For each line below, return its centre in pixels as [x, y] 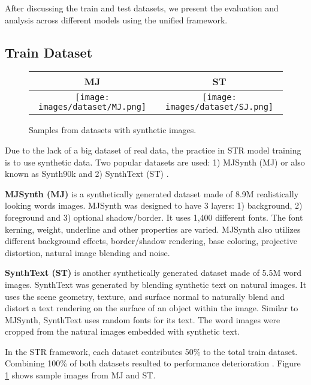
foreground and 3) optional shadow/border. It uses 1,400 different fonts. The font [154, 217]
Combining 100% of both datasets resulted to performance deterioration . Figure [153, 363]
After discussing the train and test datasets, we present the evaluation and [142, 8]
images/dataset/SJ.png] [219, 107]
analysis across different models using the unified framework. [116, 19]
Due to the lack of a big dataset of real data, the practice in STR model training [153, 150]
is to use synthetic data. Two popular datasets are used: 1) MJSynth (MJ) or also [155, 162]
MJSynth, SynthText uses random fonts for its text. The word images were [143, 319]
